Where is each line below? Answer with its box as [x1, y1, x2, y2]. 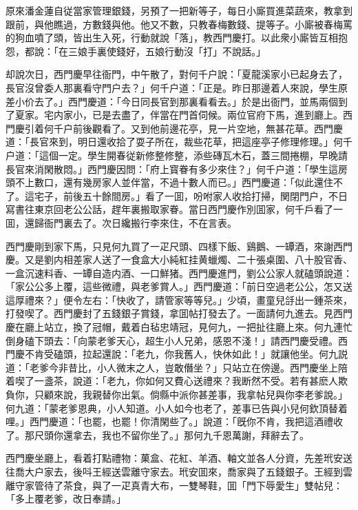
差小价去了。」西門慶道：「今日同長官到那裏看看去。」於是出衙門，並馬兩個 [6, 94, 338, 108]
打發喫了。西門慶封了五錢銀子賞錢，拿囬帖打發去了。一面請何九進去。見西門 [6, 306, 352, 320]
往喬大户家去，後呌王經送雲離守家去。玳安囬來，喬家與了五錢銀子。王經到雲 [6, 465, 352, 478]
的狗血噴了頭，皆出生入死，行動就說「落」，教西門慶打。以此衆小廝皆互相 [6, 30, 338, 45]
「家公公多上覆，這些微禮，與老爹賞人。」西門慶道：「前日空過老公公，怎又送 [6, 279, 352, 294]
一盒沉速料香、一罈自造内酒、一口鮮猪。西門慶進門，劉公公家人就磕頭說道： [6, 265, 352, 280]
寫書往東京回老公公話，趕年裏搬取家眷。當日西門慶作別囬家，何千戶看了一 [6, 202, 343, 216]
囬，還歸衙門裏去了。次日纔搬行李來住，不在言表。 [6, 215, 237, 229]
